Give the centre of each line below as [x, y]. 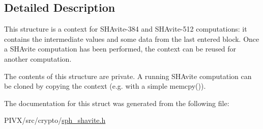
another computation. [38, 58]
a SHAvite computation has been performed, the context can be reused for [120, 49]
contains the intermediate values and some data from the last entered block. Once [132, 38]
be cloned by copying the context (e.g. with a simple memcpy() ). [105, 86]
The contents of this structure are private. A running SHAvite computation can [128, 76]
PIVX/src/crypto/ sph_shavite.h [55, 120]
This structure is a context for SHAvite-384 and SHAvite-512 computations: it [126, 29]
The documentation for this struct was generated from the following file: [117, 103]
